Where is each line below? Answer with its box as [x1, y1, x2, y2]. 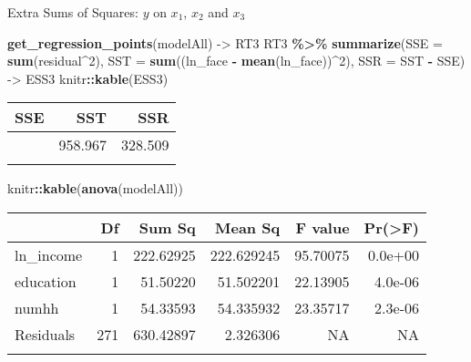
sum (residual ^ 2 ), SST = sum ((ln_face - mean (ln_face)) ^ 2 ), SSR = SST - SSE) [7, 51, 466, 70]
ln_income [15, 243, 83, 265]
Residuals [15, 323, 76, 345]
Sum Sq [138, 216, 196, 238]
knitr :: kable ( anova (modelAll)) [7, 179, 183, 198]
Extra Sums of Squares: [7, 3, 138, 21]
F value [295, 216, 350, 238]
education [15, 270, 77, 292]
